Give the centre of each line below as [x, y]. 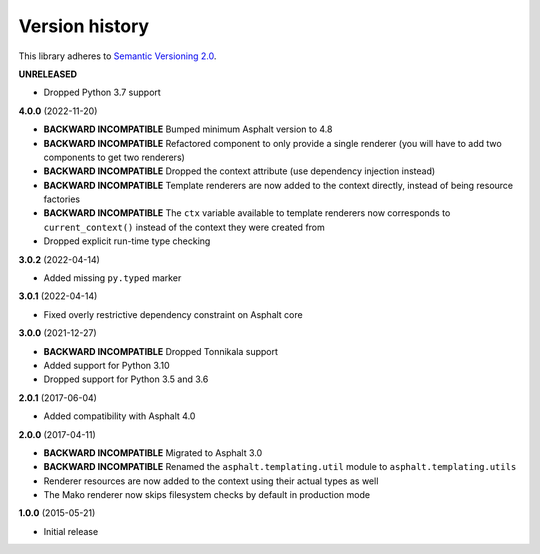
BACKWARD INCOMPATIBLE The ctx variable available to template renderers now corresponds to [247, 213]
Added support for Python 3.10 [106, 365]
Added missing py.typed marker [112, 278]
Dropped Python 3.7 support [102, 92]
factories [62, 199]
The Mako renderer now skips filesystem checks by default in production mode [206, 495]
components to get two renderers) [114, 157]
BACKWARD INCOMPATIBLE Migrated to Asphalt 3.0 [153, 452]
